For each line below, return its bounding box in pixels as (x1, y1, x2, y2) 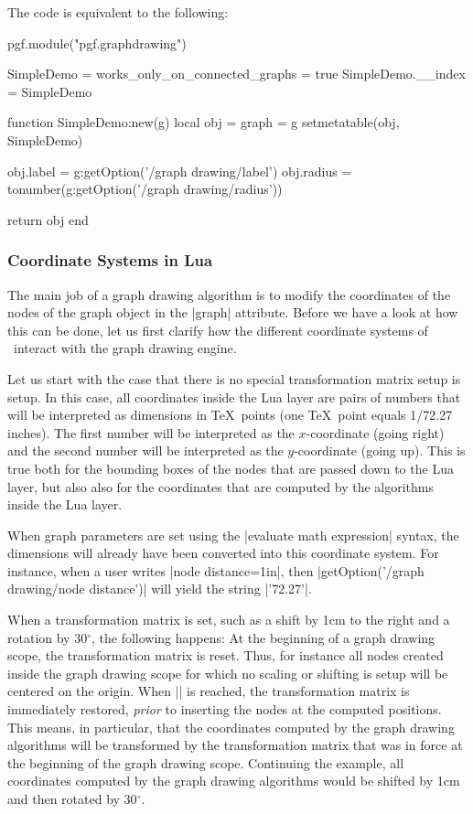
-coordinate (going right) (306, 423, 445, 442)
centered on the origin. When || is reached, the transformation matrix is (7, 681, 410, 701)
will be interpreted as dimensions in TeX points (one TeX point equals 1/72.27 (7, 405, 453, 424)
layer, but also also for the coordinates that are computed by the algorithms (7, 477, 435, 496)
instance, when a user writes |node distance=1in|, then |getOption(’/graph (7, 561, 425, 580)
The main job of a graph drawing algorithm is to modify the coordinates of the (7, 284, 451, 304)
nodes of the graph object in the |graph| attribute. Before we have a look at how (7, 303, 458, 322)
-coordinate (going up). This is (294, 441, 466, 460)
